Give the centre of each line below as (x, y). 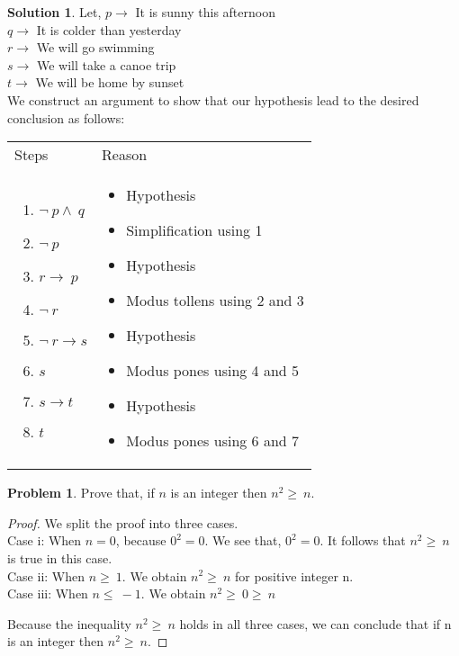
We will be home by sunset (110, 82)
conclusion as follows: (66, 117)
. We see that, (243, 540)
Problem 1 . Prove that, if (81, 493)
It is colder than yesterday (109, 29)
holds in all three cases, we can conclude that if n (315, 623)
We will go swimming (95, 47)
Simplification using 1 (194, 230)
